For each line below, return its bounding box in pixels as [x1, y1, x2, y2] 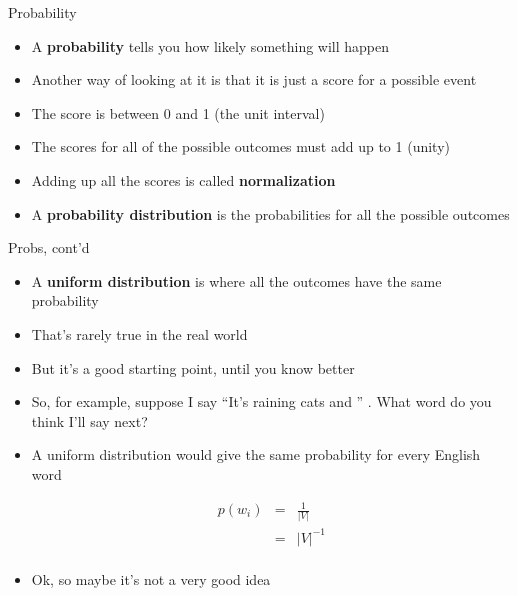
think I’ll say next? [31, 410, 148, 431]
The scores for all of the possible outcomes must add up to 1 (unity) [31, 136, 450, 157]
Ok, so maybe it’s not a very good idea [31, 568, 271, 589]
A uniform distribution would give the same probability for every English [31, 444, 481, 465]
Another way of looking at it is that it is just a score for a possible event [31, 69, 477, 90]
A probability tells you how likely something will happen [31, 35, 390, 56]
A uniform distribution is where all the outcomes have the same [31, 270, 442, 291]
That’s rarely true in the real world [31, 323, 248, 344]
